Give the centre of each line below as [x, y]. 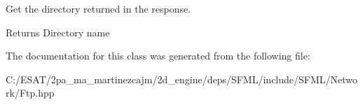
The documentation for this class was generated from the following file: [158, 56]
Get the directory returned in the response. [98, 8]
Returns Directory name [58, 32]
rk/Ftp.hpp [30, 93]
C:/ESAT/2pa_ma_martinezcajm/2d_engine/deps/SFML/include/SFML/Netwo [182, 79]
